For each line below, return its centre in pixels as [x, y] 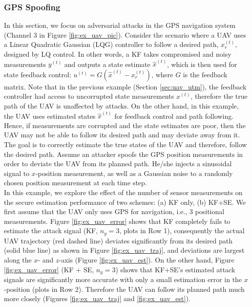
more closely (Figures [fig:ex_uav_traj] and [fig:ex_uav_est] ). [97, 298]
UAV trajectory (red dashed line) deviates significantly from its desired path [118, 240]
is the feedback [205, 74]
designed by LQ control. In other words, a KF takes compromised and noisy [118, 54]
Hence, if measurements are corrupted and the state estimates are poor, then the [125, 125]
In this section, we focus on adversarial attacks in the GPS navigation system [120, 25]
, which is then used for [202, 64]
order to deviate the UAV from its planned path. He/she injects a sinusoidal [118, 164]
